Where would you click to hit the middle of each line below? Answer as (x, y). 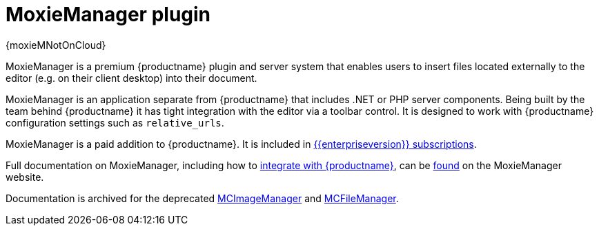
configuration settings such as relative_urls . (115, 122)
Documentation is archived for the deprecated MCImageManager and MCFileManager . (202, 198)
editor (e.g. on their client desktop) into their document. (131, 78)
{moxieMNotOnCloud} (56, 45)
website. (25, 177)
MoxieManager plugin (108, 14)
